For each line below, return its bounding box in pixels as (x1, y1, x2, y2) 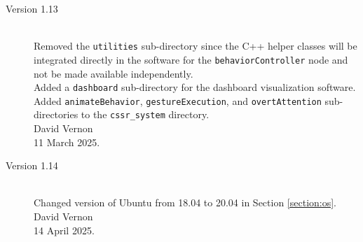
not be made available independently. (34, 66, 193, 80)
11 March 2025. (34, 134, 100, 149)
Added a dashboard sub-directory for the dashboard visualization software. (34, 80, 356, 94)
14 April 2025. (34, 222, 95, 237)
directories (34, 107, 78, 122)
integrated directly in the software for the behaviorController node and (34, 52, 348, 66)
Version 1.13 (6, 1, 58, 15)
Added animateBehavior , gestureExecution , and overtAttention (34, 93, 322, 108)
